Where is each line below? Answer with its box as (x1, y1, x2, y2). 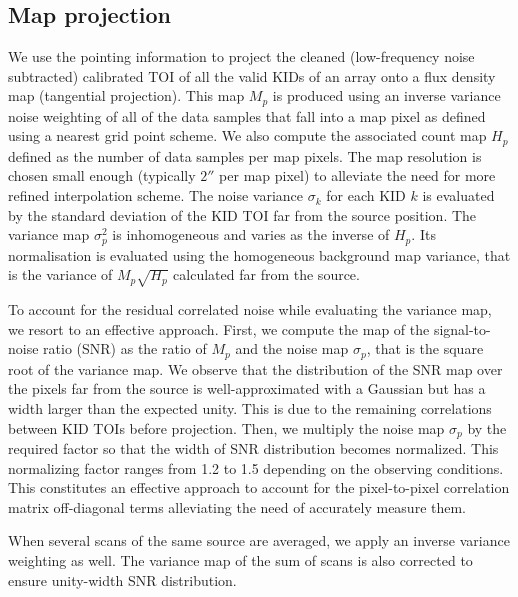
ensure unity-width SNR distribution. (8, 569, 237, 590)
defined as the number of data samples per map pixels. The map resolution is (8, 145, 482, 166)
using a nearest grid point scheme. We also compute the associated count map (8, 125, 487, 146)
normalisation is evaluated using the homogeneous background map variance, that (8, 244, 511, 265)
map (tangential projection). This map (8, 85, 245, 106)
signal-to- (433, 318, 491, 339)
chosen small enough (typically (8, 165, 196, 186)
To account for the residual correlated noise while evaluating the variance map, (8, 299, 492, 320)
